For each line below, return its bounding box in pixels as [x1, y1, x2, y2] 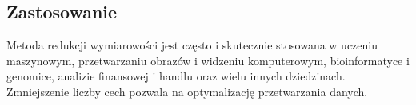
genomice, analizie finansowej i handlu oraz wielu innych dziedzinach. [6, 68, 346, 84]
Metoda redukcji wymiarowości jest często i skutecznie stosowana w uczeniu [6, 37, 378, 53]
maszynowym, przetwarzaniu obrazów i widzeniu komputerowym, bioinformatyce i [6, 52, 410, 68]
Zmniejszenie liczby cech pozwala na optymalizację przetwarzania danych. [6, 83, 368, 99]
